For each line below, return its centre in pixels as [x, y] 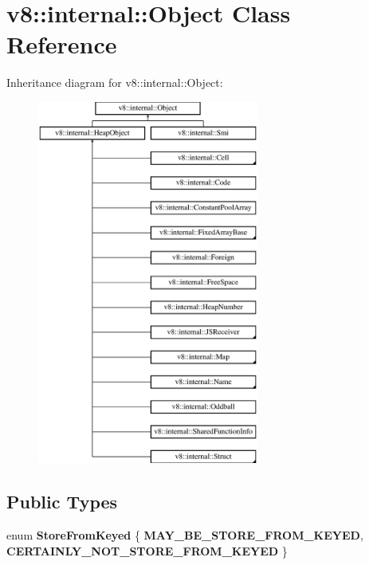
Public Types [62, 502]
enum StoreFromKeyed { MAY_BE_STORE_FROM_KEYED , [185, 535]
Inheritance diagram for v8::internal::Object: [115, 82]
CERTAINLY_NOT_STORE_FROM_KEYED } [147, 550]
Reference [62, 44]
